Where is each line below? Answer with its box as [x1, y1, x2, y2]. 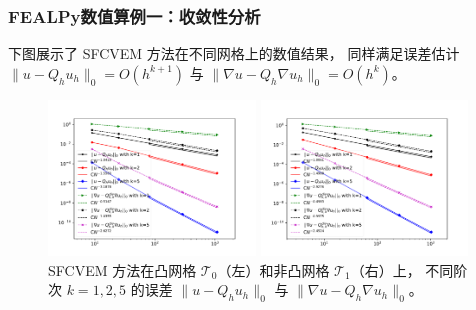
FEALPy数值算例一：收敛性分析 [8, 3, 261, 28]
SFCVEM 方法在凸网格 [48, 259, 197, 280]
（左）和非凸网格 [217, 259, 330, 280]
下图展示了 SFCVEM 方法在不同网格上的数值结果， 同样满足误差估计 [8, 43, 460, 64]
